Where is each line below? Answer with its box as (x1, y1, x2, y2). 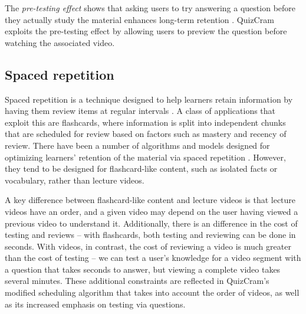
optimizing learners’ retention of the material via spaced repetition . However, (5, 151, 286, 163)
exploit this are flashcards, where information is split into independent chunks (5, 116, 286, 128)
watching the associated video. (5, 36, 115, 48)
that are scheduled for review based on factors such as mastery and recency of (5, 127, 287, 140)
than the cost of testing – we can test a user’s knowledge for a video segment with (5, 251, 301, 264)
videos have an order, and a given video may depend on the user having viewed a (5, 205, 298, 217)
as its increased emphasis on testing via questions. (5, 297, 186, 310)
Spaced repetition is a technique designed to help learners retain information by (5, 93, 293, 105)
